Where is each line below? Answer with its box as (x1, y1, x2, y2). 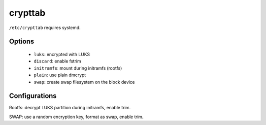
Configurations (9, 92, 57, 100)
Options (9, 37, 34, 46)
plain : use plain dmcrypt (33, 72, 86, 78)
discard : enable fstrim (33, 58, 81, 64)
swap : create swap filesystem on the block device (33, 79, 135, 85)
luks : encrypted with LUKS (33, 51, 90, 57)
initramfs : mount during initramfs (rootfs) (33, 65, 122, 71)
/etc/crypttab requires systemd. (9, 25, 81, 31)
